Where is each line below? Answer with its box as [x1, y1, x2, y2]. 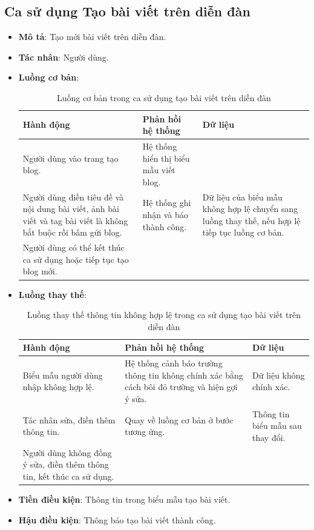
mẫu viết [142, 164, 175, 176]
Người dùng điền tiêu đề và [22, 190, 124, 203]
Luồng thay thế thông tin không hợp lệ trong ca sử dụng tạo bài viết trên [27, 308, 301, 321]
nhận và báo [142, 208, 188, 221]
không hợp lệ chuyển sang [202, 202, 298, 215]
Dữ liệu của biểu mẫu [202, 190, 283, 203]
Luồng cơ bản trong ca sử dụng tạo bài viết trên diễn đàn [56, 91, 271, 104]
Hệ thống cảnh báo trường [125, 357, 223, 369]
